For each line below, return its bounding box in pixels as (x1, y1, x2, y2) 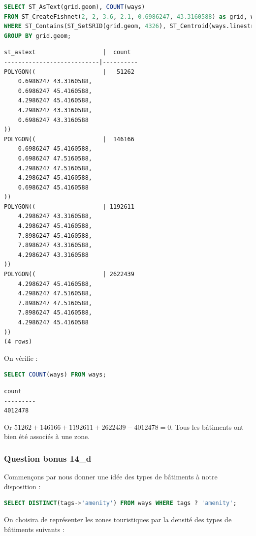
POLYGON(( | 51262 (4, 68, 134, 75)
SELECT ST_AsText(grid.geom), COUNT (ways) (4, 3, 145, 10)
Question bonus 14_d (4, 452, 92, 464)
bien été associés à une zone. (4, 431, 90, 441)
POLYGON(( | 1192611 (4, 203, 134, 210)
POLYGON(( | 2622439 (4, 271, 134, 278)
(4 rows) (4, 338, 32, 346)
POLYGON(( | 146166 (4, 135, 134, 143)
